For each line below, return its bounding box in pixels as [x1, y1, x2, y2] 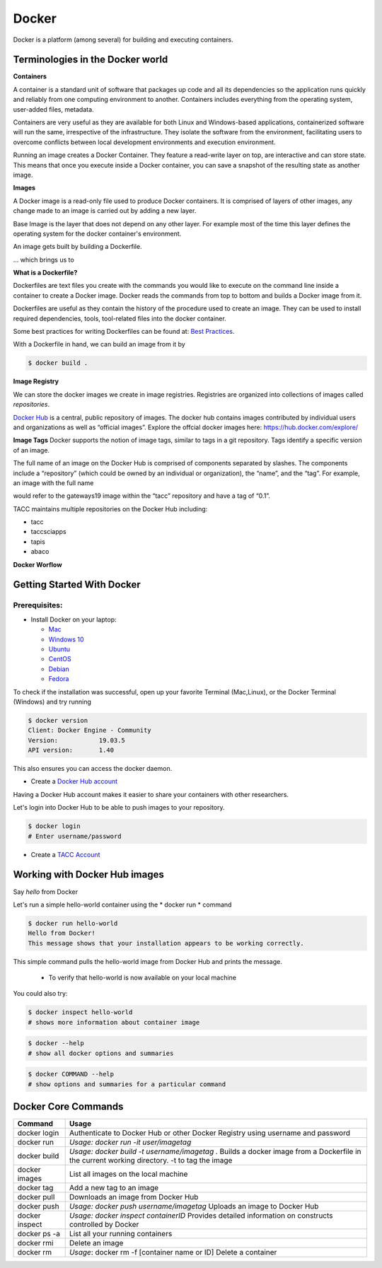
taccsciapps [30, 528, 66, 536]
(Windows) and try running [13, 697, 92, 706]
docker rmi [17, 1238, 54, 1248]
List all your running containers [69, 1229, 173, 1239]
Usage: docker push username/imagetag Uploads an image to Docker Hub [69, 1202, 319, 1211]
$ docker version [28, 716, 88, 724]
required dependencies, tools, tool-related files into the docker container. [13, 314, 226, 322]
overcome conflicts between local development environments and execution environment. [13, 138, 276, 146]
